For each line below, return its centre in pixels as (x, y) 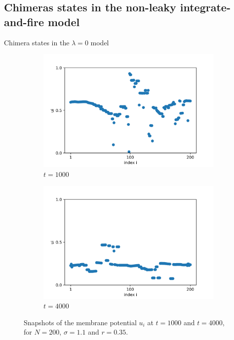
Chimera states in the (37, 42)
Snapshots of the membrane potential (80, 322)
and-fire (24, 21)
